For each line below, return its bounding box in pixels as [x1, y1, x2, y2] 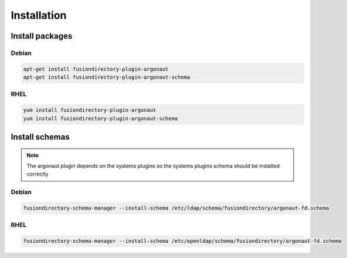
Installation [11, 9, 67, 22]
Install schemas [11, 132, 70, 142]
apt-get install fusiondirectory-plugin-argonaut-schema [23, 74, 190, 81]
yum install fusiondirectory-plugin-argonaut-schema [23, 115, 178, 122]
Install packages [11, 31, 73, 41]
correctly [26, 170, 49, 178]
